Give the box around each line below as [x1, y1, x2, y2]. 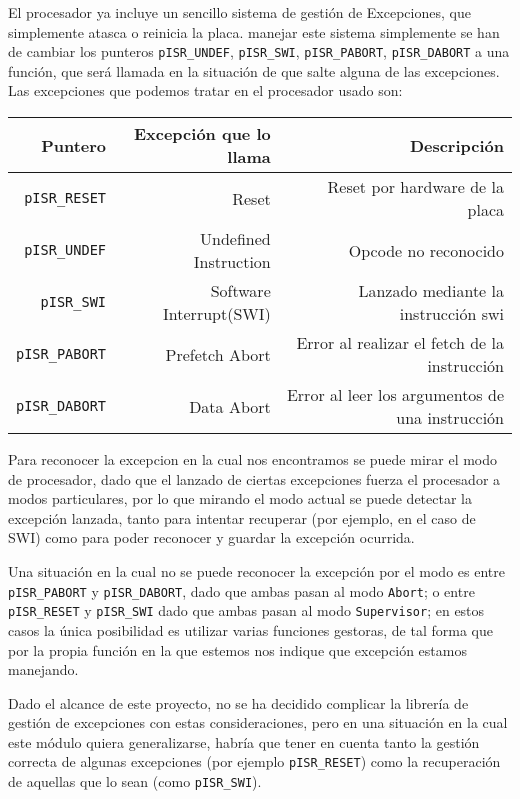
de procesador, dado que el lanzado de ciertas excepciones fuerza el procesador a [8, 468, 501, 489]
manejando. [8, 659, 79, 680]
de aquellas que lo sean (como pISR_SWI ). [8, 771, 262, 792]
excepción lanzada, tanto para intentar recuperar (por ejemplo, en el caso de [8, 507, 476, 528]
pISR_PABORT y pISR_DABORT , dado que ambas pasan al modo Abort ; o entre [8, 580, 475, 601]
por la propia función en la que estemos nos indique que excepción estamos [8, 639, 467, 660]
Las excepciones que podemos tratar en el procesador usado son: [8, 80, 403, 101]
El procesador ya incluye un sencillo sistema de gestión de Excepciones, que [8, 2, 471, 22]
